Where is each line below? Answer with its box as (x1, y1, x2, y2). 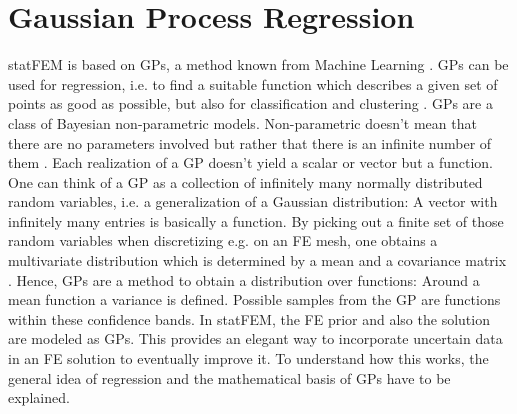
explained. (8, 387, 70, 408)
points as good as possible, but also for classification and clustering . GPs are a (8, 93, 493, 114)
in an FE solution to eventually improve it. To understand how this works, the (8, 348, 489, 369)
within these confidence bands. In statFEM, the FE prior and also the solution (8, 308, 490, 329)
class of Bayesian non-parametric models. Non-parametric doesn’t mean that (8, 112, 477, 133)
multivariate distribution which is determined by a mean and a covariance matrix (8, 250, 507, 271)
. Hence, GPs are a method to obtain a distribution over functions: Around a (8, 269, 480, 290)
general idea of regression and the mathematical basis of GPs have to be (8, 367, 451, 388)
